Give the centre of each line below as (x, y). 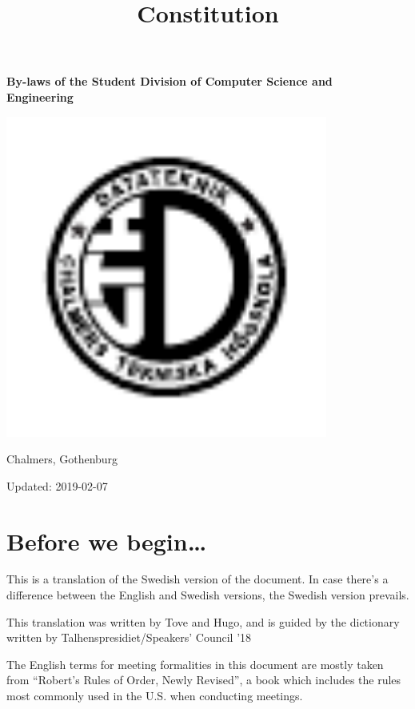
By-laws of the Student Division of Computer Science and (170, 81)
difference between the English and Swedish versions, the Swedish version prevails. (208, 595)
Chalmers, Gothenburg (62, 459)
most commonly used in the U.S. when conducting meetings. (155, 696)
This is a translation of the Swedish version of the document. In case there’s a (198, 579)
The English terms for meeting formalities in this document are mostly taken (195, 664)
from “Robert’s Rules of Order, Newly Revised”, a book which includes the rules (204, 680)
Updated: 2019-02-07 (57, 485)
